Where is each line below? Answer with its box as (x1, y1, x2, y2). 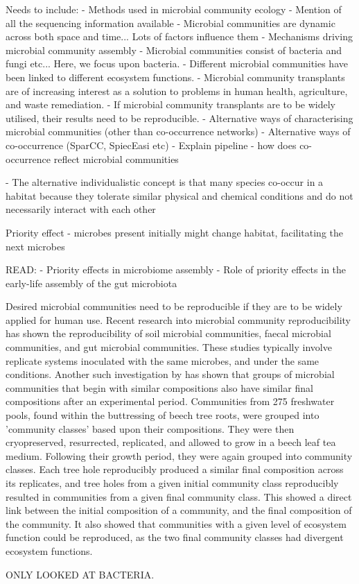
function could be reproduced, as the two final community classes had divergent (6, 530, 344, 544)
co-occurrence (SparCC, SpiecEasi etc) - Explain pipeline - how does (6, 137, 297, 152)
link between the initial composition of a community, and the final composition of (6, 503, 352, 517)
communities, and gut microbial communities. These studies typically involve (6, 340, 332, 354)
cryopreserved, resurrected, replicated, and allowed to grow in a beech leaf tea (6, 435, 336, 449)
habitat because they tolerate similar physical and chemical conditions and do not (6, 188, 353, 203)
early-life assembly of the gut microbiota (6, 275, 177, 290)
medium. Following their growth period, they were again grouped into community (6, 448, 353, 463)
